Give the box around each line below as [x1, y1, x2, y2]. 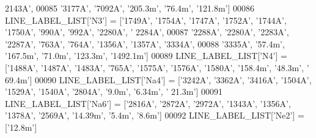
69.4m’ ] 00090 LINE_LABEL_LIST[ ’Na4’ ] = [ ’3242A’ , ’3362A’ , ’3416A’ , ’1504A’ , [5, 73, 312, 86]
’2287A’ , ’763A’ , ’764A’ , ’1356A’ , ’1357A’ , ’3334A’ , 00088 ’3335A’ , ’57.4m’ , [5, 37, 285, 50]
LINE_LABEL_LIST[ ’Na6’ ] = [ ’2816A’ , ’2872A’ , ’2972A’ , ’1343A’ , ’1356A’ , [5, 97, 291, 109]
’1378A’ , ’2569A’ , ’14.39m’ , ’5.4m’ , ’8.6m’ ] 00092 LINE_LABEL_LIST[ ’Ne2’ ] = [5, 109, 304, 122]
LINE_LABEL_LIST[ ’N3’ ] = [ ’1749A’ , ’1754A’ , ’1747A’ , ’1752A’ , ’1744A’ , [5, 13, 287, 26]
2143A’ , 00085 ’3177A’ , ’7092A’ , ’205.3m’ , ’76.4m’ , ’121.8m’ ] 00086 [5, 2, 255, 14]
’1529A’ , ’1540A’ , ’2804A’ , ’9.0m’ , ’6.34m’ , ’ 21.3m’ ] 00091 [5, 85, 222, 98]
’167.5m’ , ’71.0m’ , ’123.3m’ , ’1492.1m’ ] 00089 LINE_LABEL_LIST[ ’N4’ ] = [5, 49, 287, 62]
